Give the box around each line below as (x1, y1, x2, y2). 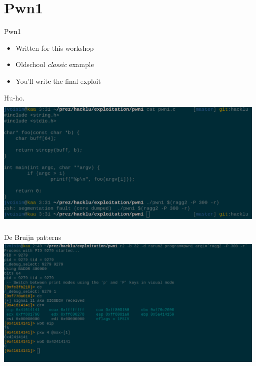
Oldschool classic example (15, 59, 94, 69)
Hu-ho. (4, 92, 25, 102)
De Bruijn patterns (4, 232, 62, 242)
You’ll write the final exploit (15, 75, 101, 86)
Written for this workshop (15, 42, 94, 53)
